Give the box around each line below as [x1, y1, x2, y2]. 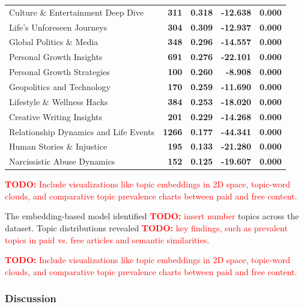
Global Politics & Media [9, 35, 99, 48]
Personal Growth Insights [9, 50, 103, 63]
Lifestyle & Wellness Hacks [9, 95, 108, 108]
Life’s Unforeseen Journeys [9, 20, 108, 33]
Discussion [5, 291, 56, 306]
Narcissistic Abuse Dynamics [9, 155, 115, 168]
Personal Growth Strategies [9, 65, 110, 78]
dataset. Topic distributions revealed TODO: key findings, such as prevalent [5, 222, 288, 234]
